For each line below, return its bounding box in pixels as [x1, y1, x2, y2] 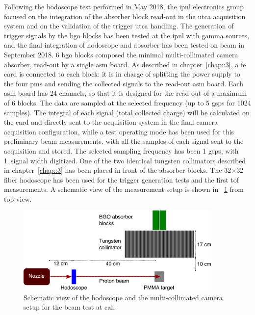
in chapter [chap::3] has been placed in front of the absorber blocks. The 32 [4, 165, 231, 175]
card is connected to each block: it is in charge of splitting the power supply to [4, 69, 240, 79]
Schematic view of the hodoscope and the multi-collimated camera [24, 292, 223, 302]
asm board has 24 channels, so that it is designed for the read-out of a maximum [4, 88, 247, 98]
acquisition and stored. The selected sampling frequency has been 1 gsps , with [4, 145, 239, 156]
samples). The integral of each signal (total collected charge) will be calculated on [4, 107, 250, 117]
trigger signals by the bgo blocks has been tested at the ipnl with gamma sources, [4, 30, 249, 40]
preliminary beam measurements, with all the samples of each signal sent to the [4, 136, 244, 146]
